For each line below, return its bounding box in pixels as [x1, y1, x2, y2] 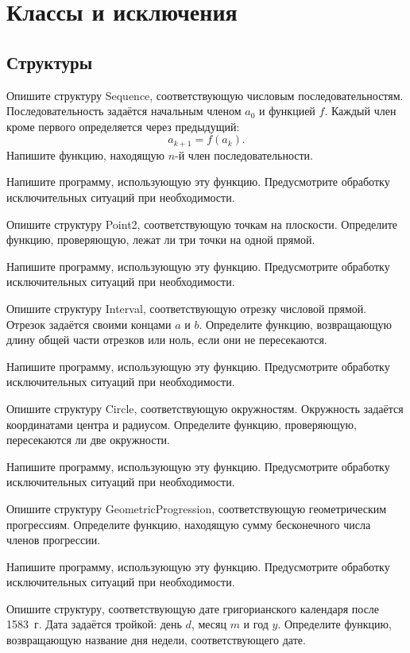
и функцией [258, 102, 315, 119]
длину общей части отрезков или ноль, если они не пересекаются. [6, 331, 327, 348]
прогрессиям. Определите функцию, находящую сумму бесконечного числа [6, 516, 371, 532]
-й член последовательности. [175, 146, 313, 163]
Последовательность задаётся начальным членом [6, 102, 242, 119]
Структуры [6, 49, 93, 74]
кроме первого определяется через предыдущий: [6, 118, 240, 134]
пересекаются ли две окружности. [6, 431, 170, 448]
